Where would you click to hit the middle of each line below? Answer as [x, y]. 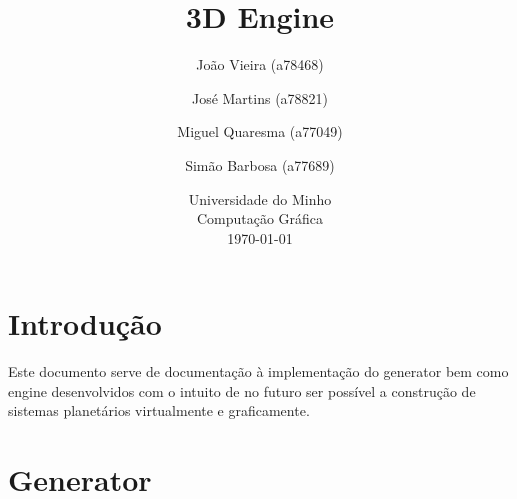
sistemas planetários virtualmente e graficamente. [159, 410]
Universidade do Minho [260, 198]
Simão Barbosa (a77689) [260, 164]
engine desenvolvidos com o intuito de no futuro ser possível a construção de [242, 390]
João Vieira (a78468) [260, 64]
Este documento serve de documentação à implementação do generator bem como [258, 371]
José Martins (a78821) [260, 97]
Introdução [85, 323]
